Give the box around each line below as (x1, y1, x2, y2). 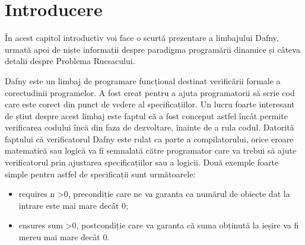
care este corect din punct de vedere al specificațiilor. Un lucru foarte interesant (5, 98, 295, 110)
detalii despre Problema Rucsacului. (5, 55, 135, 67)
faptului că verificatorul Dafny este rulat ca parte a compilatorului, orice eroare (5, 132, 294, 145)
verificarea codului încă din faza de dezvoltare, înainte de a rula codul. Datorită (5, 121, 294, 133)
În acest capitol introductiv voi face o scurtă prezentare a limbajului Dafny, (5, 31, 279, 44)
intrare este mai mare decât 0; (18, 199, 128, 211)
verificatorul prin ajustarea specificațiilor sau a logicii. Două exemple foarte (5, 156, 279, 168)
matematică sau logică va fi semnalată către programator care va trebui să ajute (5, 144, 297, 157)
